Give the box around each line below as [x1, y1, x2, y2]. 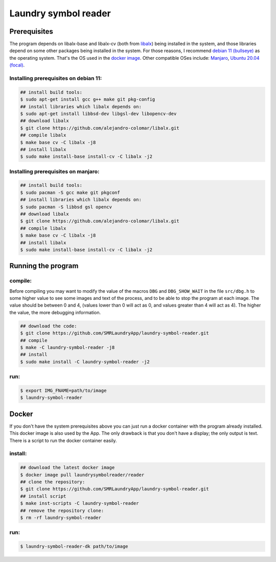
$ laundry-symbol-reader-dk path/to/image [20, 544, 128, 549]
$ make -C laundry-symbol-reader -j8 [20, 345, 115, 350]
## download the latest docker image [20, 465, 115, 471]
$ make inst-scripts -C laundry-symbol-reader [20, 501, 139, 506]
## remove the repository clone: [20, 507, 104, 513]
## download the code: [20, 323, 77, 329]
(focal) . [9, 62, 25, 68]
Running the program [9, 262, 79, 270]
